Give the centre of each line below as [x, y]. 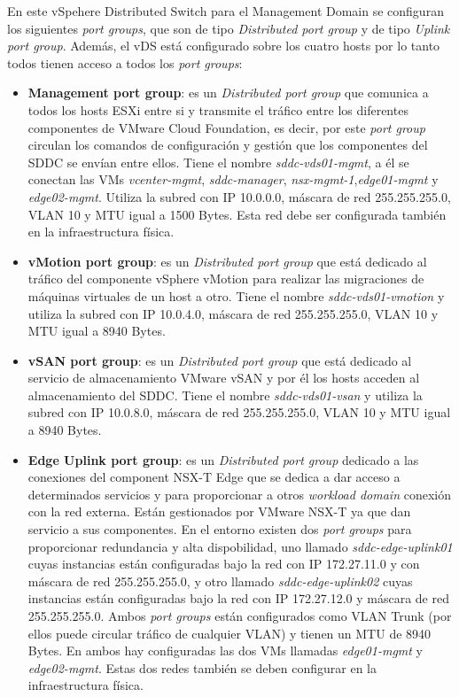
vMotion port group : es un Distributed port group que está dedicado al [227, 261]
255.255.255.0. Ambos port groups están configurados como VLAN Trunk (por [240, 616]
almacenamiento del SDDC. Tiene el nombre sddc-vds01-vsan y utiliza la [225, 395]
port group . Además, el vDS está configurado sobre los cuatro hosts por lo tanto [224, 46]
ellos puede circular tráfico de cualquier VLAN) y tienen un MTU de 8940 [229, 633]
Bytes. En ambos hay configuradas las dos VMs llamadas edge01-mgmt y [225, 651]
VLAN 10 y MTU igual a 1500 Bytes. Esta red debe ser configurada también [237, 214]
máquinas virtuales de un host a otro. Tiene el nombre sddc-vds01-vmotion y [236, 295]
